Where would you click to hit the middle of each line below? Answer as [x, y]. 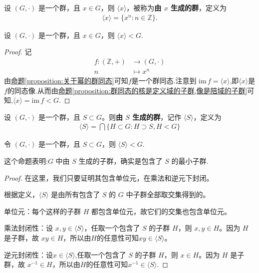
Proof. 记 [18, 52]
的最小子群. [190, 160]
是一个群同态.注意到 [164, 80]
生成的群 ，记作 [157, 117]
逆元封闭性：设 [28, 254]
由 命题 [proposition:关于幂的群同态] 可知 [66, 80]
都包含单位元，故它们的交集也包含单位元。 [161, 211]
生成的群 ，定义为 [199, 7]
